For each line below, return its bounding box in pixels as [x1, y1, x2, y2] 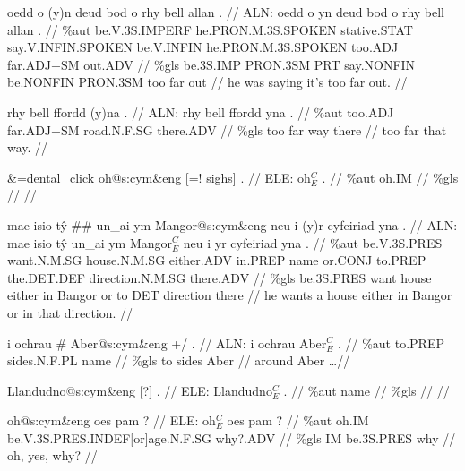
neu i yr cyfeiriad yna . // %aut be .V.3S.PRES [183, 233, 443, 252]
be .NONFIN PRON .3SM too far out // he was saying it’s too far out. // [7, 73, 408, 91]
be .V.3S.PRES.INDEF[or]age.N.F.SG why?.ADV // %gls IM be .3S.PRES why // [7, 428, 456, 447]
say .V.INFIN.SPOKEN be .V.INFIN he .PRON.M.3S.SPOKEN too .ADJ [7, 38, 399, 56]
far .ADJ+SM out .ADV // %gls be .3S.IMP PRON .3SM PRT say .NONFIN [7, 55, 416, 73]
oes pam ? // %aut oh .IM [227, 411, 369, 430]
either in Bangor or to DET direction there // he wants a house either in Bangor [7, 286, 452, 304]
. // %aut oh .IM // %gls [322, 167, 459, 186]
